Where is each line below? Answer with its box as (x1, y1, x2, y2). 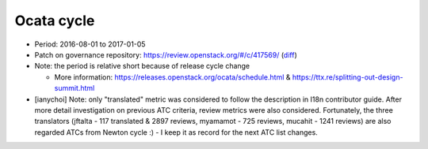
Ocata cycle (14, 12, 95, 29)
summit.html (54, 84, 95, 93)
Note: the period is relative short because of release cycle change (34, 61, 250, 71)
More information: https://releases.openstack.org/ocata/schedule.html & (54, 72, 291, 82)
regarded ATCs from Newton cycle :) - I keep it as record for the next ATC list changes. (34, 127, 319, 137)
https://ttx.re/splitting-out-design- (292, 72, 403, 82)
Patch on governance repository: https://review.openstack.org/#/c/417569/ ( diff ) (34, 50, 297, 59)
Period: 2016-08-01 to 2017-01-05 (34, 39, 146, 49)
